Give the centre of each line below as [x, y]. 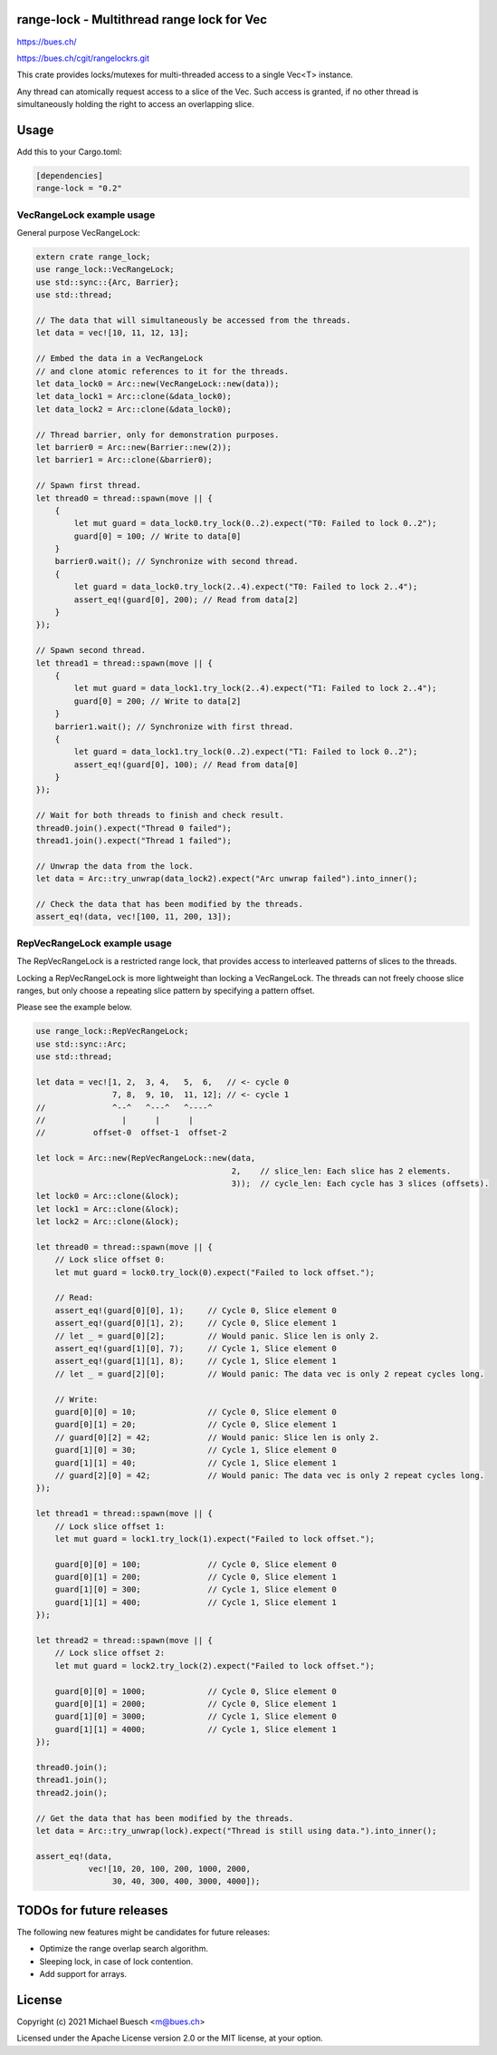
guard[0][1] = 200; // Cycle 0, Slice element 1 [196, 1577]
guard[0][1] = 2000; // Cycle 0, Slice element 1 [196, 1704]
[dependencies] [69, 175]
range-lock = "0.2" [79, 189]
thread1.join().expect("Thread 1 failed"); [134, 841]
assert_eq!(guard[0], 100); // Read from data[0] [186, 765]
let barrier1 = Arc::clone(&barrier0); [124, 460]
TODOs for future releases [92, 1910]
